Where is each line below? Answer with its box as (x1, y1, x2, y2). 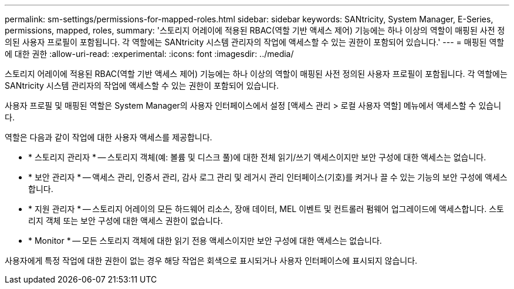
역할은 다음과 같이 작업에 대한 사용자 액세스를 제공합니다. (5, 132, 212, 142)
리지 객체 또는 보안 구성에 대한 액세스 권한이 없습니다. (28, 216, 223, 226)
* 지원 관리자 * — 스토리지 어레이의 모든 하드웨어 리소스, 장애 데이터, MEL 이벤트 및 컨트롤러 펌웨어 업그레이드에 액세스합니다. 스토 (28, 204, 504, 214)
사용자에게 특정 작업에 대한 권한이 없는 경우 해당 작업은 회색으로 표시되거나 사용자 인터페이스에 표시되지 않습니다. (5, 256, 418, 266)
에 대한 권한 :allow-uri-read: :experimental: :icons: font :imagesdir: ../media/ (5, 49, 294, 59)
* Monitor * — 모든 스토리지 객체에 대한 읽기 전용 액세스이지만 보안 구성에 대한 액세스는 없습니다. (28, 236, 382, 246)
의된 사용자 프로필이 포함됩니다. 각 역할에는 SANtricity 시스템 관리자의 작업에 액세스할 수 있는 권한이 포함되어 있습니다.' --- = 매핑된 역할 (5, 37, 505, 47)
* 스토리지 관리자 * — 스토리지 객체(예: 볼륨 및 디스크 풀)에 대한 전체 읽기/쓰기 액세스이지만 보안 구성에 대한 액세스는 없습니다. (28, 152, 486, 162)
